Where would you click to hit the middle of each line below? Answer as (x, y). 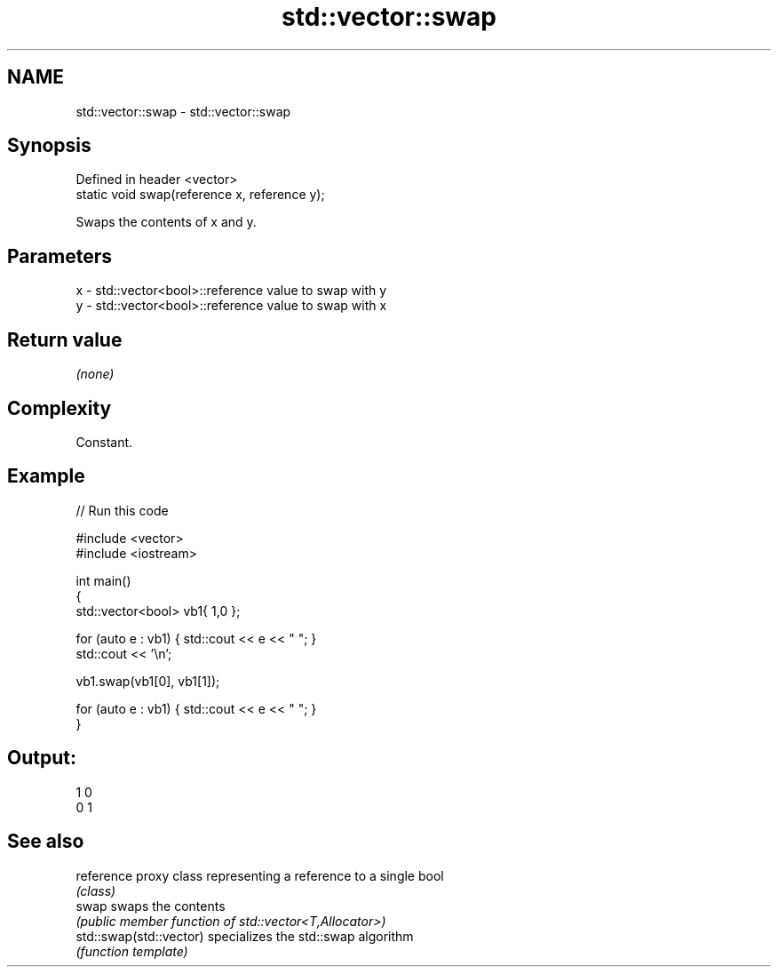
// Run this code (122, 510)
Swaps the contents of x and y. (166, 222)
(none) (95, 374)
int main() (103, 580)
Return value (65, 339)
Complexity (60, 408)
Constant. (104, 442)
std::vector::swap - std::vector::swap (183, 111)
